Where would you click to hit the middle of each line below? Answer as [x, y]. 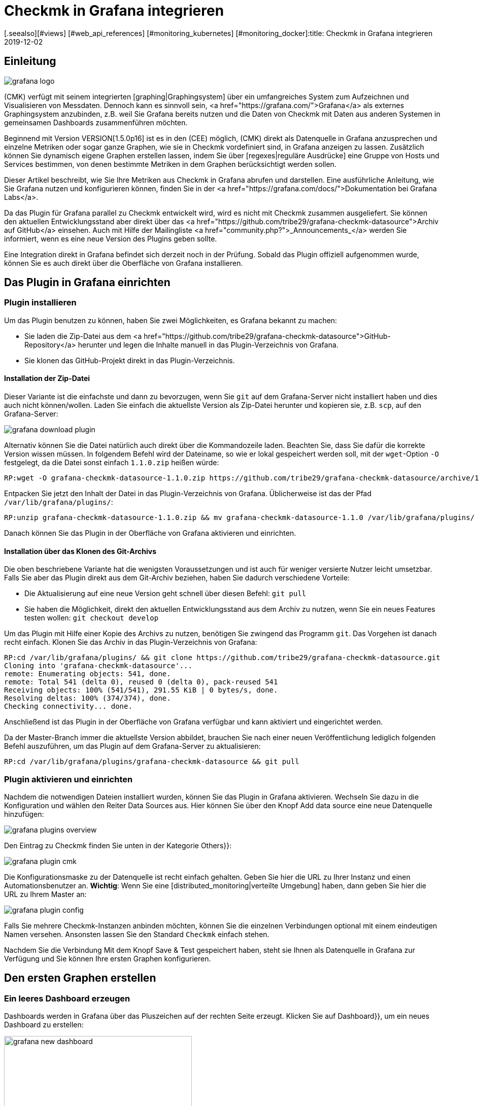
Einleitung [30, 61]
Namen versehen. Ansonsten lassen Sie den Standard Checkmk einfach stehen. [137, 934]
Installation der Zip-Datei [47, 378]
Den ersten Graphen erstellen [80, 978]
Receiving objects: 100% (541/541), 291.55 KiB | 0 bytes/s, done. [141, 690]
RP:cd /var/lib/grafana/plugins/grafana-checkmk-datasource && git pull [152, 762]
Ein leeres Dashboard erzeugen [67, 998]
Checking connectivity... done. [68, 706]
